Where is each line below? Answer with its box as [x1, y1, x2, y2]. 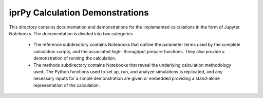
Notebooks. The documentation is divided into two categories [9, 30, 133, 36]
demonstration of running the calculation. [33, 56, 116, 61]
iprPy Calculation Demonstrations [9, 7, 149, 18]
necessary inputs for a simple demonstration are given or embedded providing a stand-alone [33, 75, 220, 82]
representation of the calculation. [33, 82, 100, 88]
